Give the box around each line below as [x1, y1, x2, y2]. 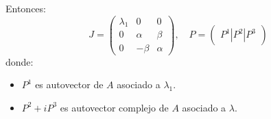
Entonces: [5, 1, 46, 15]
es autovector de [35, 77, 104, 92]
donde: [5, 54, 34, 68]
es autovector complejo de [60, 100, 169, 114]
